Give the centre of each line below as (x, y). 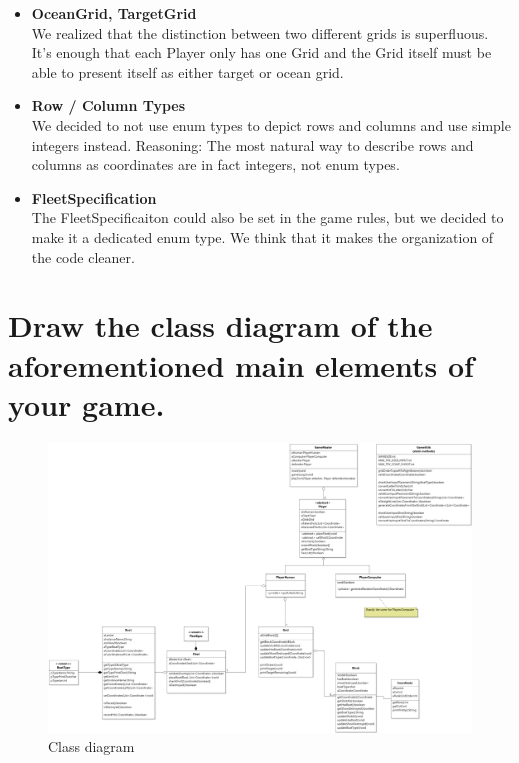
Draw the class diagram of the (220, 325)
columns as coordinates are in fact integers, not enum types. (215, 164)
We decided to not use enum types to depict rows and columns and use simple (271, 124)
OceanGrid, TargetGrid (114, 13)
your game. (86, 403)
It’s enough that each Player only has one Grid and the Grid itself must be (261, 52)
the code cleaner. (83, 256)
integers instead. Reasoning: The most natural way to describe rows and (252, 144)
